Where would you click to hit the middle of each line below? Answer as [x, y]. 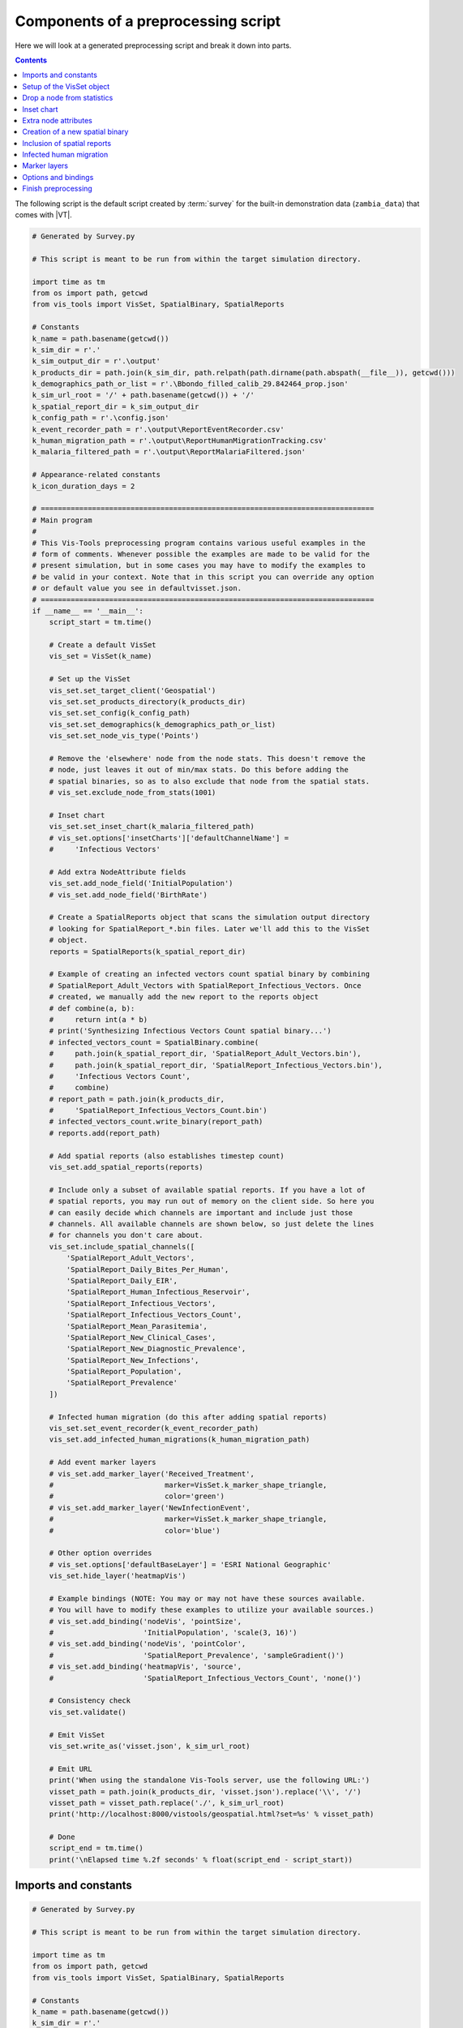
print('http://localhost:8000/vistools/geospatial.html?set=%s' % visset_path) [212, 1814]
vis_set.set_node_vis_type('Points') [124, 736]
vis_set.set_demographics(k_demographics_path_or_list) [163, 724]
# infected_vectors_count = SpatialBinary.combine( [154, 1042]
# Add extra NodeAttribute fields [118, 872]
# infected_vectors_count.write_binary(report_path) [156, 1122]
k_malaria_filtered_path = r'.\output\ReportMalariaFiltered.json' [169, 452]
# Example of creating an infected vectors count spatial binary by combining [210, 974]
